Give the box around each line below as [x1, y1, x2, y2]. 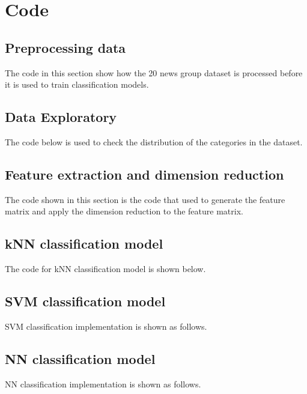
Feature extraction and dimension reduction [5, 165, 284, 183]
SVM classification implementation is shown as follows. [5, 320, 207, 332]
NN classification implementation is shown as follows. [5, 377, 201, 390]
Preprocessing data [5, 38, 126, 56]
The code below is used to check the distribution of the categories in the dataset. [5, 135, 303, 148]
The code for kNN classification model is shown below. [5, 262, 206, 275]
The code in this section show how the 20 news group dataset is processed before [5, 66, 303, 79]
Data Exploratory [5, 108, 117, 126]
